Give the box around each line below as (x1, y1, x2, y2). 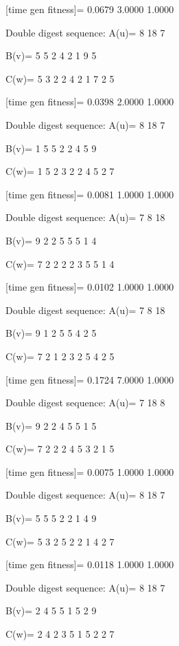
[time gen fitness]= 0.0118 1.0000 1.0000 (5, 557, 174, 572)
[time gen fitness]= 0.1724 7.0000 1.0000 (5, 372, 174, 386)
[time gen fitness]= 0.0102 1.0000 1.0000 (5, 280, 174, 294)
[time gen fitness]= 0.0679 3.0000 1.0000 (5, 2, 174, 16)
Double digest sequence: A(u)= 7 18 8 (5, 395, 165, 410)
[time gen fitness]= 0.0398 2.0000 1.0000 (5, 94, 174, 109)
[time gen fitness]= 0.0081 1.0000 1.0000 (5, 187, 174, 201)
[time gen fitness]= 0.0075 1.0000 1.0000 (5, 464, 174, 479)
